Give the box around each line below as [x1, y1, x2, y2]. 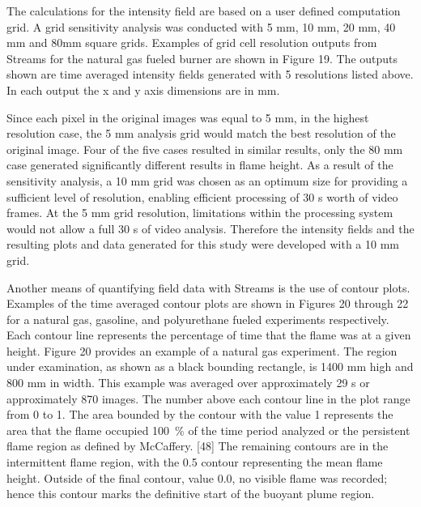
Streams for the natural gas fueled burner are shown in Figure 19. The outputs [6, 49, 398, 66]
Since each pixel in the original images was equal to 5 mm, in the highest [6, 109, 369, 126]
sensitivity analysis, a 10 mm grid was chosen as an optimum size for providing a [6, 172, 408, 189]
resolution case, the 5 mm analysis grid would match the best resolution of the [6, 125, 396, 142]
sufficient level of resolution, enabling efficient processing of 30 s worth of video [6, 188, 398, 205]
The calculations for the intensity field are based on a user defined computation [6, 2, 401, 19]
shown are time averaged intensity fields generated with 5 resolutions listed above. [6, 66, 414, 83]
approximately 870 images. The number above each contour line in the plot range [6, 390, 410, 407]
